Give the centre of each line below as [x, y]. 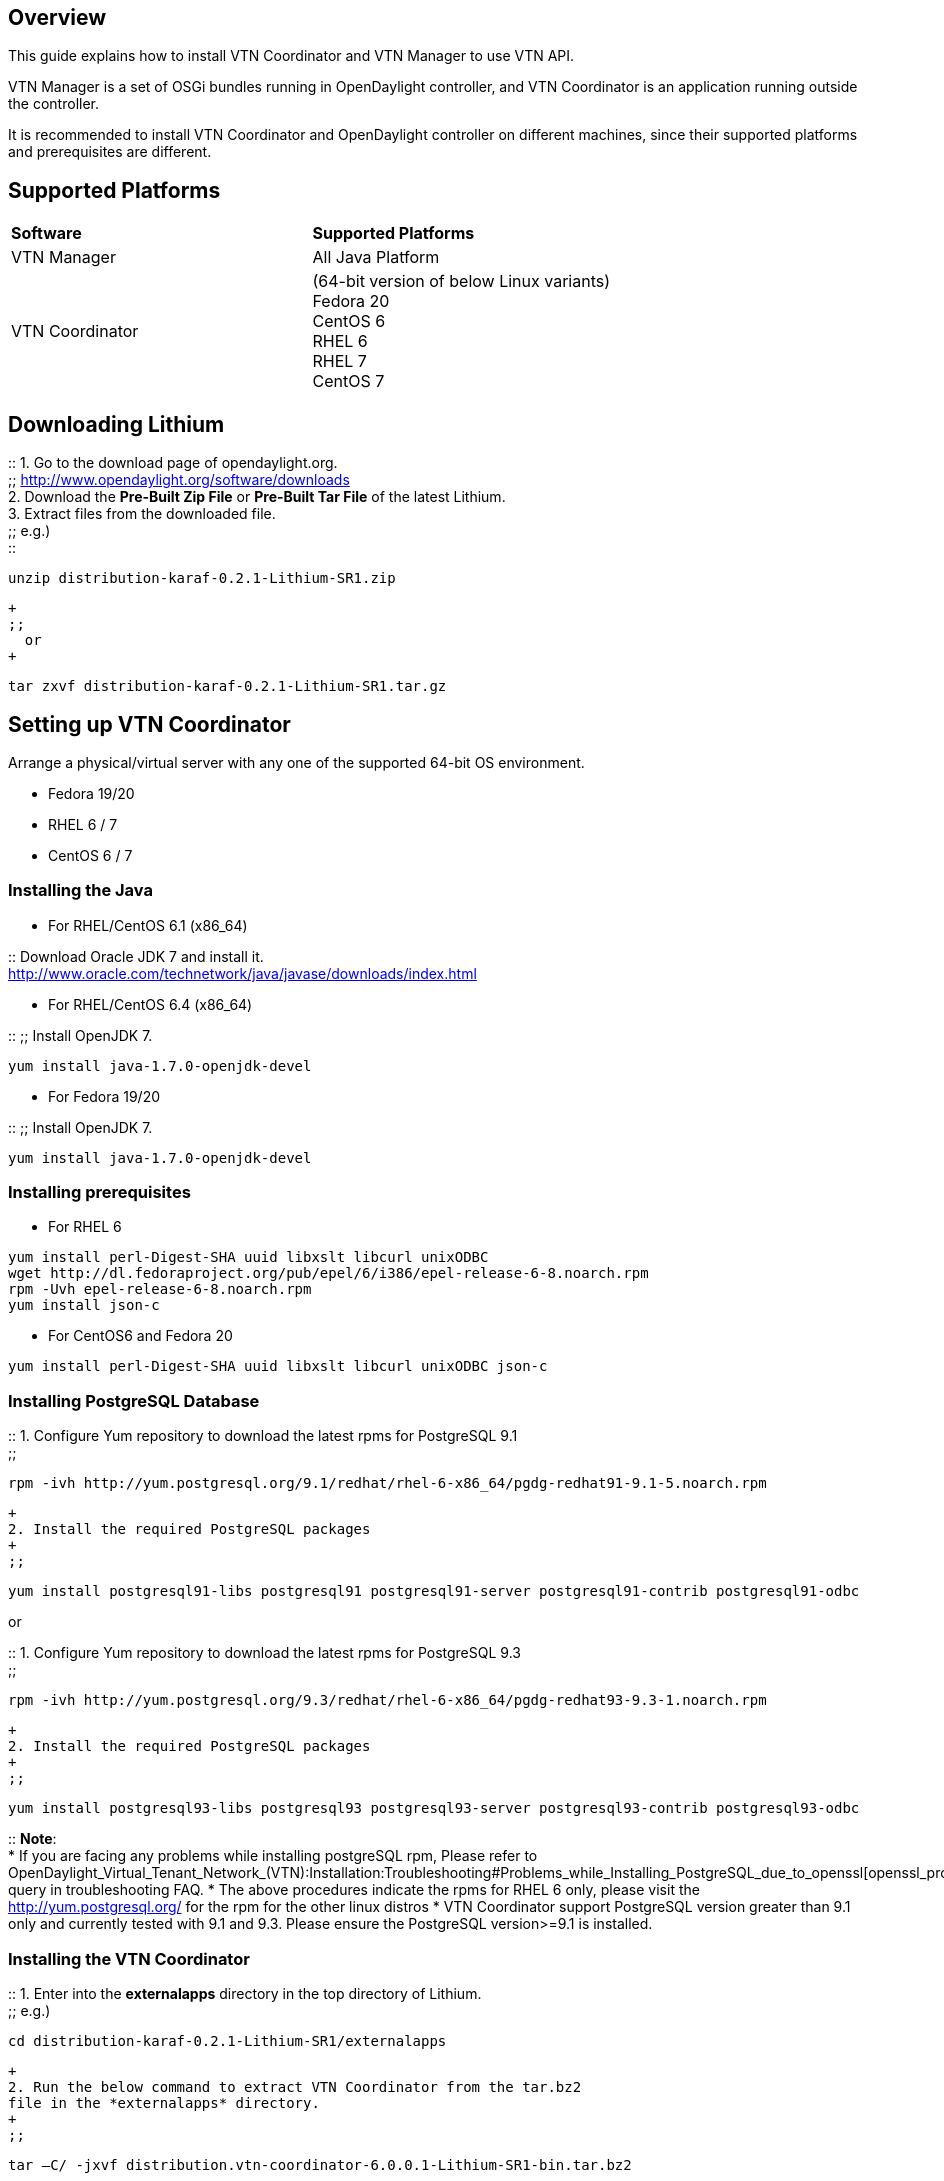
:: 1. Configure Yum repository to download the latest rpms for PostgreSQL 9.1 [263, 1436]
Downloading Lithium [116, 424]
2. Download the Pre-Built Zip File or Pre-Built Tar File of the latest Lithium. [257, 497]
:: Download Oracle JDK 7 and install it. [136, 956]
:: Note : [32, 1839]
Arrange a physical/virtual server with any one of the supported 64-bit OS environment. [296, 762]
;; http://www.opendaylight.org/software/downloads [179, 480]
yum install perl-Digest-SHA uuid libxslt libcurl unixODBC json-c [278, 1366]
